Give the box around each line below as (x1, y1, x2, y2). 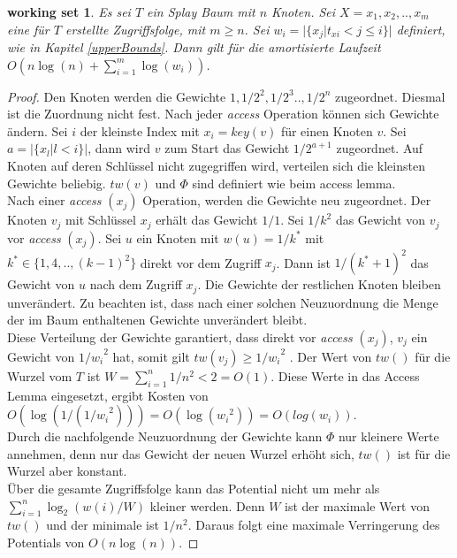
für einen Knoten (280, 121, 373, 140)
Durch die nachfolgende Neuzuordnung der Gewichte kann (7, 427, 323, 446)
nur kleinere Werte (338, 427, 439, 446)
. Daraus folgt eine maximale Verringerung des (187, 516, 440, 534)
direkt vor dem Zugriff (140, 253, 262, 271)
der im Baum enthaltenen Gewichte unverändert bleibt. (7, 310, 308, 329)
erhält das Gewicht (156, 210, 258, 229)
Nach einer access (7, 191, 102, 210)
